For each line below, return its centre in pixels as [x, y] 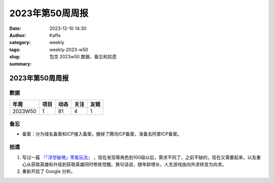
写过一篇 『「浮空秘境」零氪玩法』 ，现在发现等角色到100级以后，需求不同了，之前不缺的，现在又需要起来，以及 [139, 157]
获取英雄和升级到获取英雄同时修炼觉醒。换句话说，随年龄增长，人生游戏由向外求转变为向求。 [129, 164]
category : [20, 43]
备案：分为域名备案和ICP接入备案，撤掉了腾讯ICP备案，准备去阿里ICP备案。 [102, 134]
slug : [15, 57]
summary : [21, 64]
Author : [18, 35]
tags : [15, 49]
